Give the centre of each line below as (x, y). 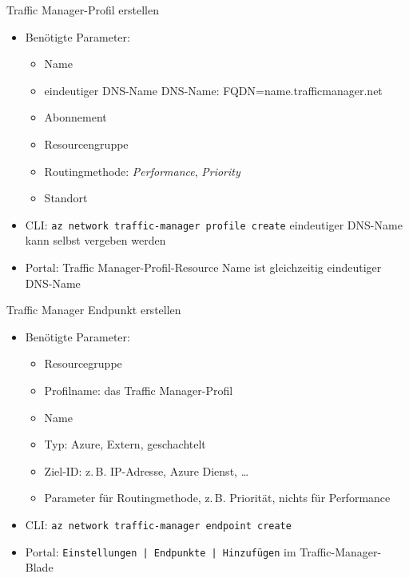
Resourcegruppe (83, 363)
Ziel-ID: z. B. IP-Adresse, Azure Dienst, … (147, 470)
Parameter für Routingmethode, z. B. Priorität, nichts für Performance (217, 498)
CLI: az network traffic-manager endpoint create (158, 524)
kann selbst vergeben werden (95, 240)
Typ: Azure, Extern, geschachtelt (125, 444)
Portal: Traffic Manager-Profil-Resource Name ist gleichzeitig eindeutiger (203, 267)
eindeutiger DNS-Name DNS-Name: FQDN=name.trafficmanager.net (213, 90)
